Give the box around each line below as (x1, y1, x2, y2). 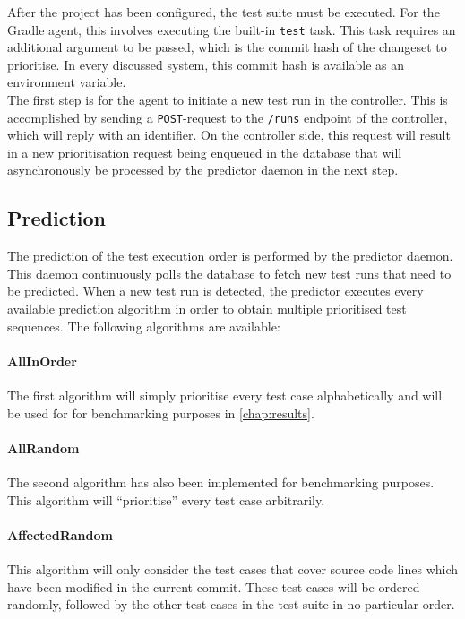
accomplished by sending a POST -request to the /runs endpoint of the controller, (7, 107, 448, 126)
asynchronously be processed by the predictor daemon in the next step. (7, 160, 399, 179)
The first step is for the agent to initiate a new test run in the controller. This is (7, 90, 448, 109)
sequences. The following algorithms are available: (7, 316, 280, 335)
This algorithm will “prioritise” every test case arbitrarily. (7, 490, 325, 509)
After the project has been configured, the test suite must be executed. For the (7, 3, 440, 21)
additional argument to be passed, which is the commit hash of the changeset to (7, 38, 447, 56)
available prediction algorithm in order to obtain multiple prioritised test (7, 299, 407, 318)
